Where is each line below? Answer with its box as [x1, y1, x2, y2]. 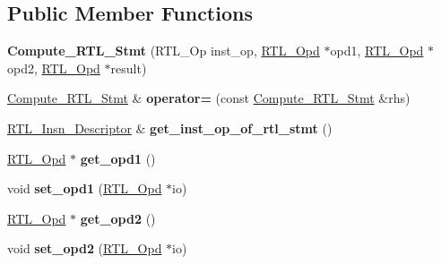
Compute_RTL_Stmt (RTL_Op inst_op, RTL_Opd [7, 41, 320, 60]
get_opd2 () [80, 209, 156, 227]
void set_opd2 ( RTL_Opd [7, 239, 162, 258]
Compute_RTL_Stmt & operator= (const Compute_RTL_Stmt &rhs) [7, 89, 411, 107]
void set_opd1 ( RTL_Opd [7, 179, 162, 198]
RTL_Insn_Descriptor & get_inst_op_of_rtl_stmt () [7, 118, 333, 137]
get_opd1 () [80, 149, 156, 167]
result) [110, 58, 147, 77]
